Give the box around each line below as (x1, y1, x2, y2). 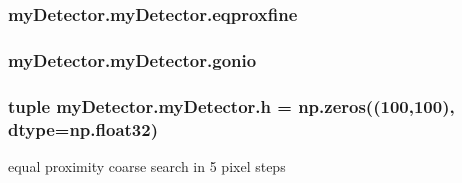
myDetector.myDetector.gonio (8, 47, 257, 72)
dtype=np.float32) (8, 116, 158, 141)
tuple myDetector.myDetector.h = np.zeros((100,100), (8, 93, 455, 118)
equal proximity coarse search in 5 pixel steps (8, 155, 286, 176)
